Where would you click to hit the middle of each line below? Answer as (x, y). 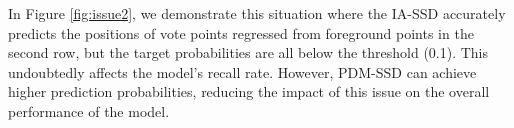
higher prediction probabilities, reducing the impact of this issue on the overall (249, 91)
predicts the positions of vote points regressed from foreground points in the (241, 32)
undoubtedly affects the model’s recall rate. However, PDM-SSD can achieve (242, 71)
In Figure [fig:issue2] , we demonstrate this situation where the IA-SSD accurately (257, 13)
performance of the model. (89, 110)
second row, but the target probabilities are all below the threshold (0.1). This (248, 52)
